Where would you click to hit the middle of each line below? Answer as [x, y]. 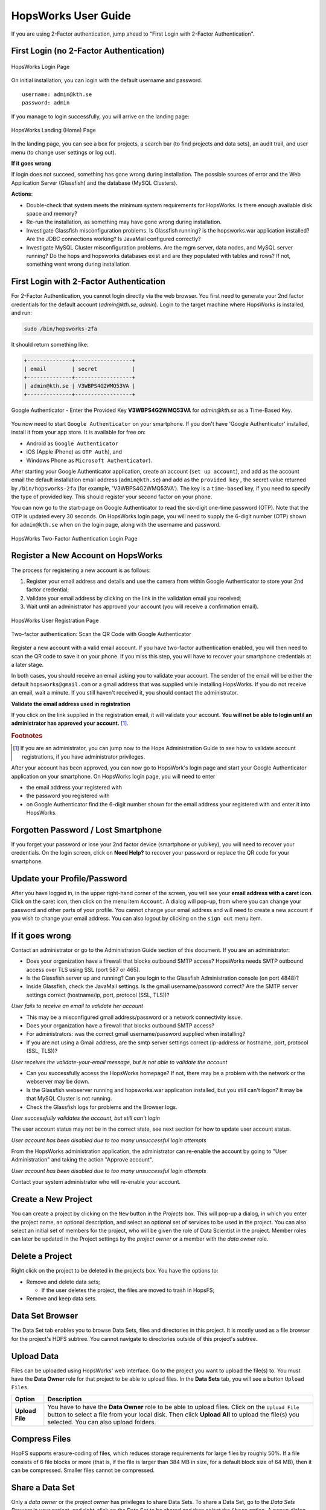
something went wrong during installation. [78, 264]
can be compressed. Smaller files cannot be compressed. [83, 1470]
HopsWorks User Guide [71, 16]
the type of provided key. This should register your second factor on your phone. [112, 497]
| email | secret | [80, 369]
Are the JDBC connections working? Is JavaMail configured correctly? [113, 239]
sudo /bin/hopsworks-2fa [61, 329]
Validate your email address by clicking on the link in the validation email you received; [134, 598]
